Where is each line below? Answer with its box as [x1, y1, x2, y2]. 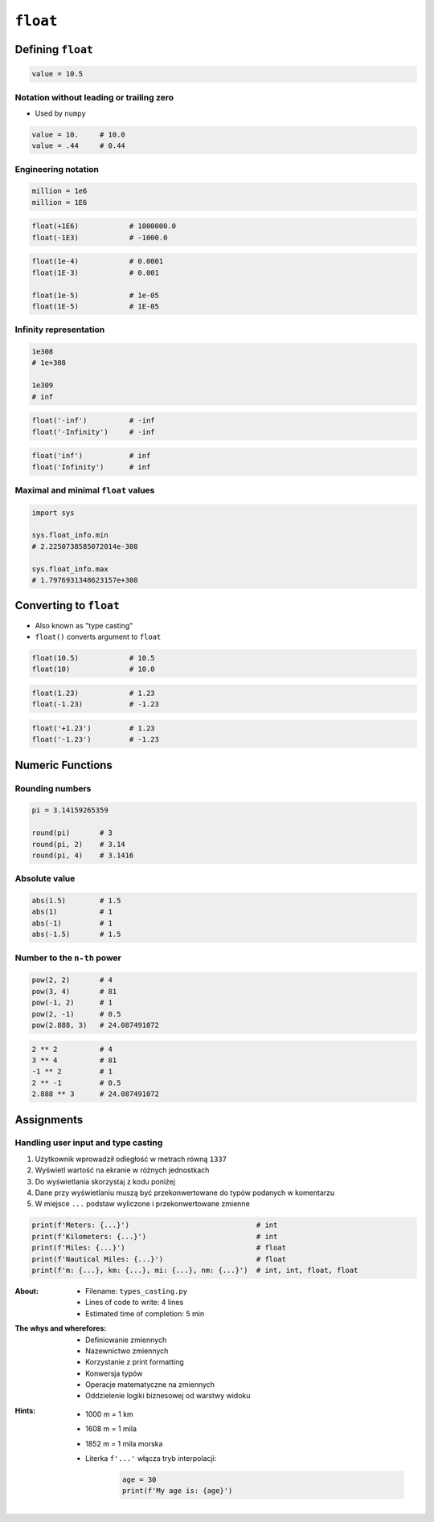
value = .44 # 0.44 [31, 141, 126, 150]
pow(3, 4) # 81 [31, 987, 117, 996]
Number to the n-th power [14, 952, 122, 964]
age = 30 [121, 1475, 157, 1484]
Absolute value [14, 873, 76, 884]
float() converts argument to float [35, 632, 162, 641]
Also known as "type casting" [35, 620, 133, 630]
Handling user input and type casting [14, 1137, 163, 1148]
